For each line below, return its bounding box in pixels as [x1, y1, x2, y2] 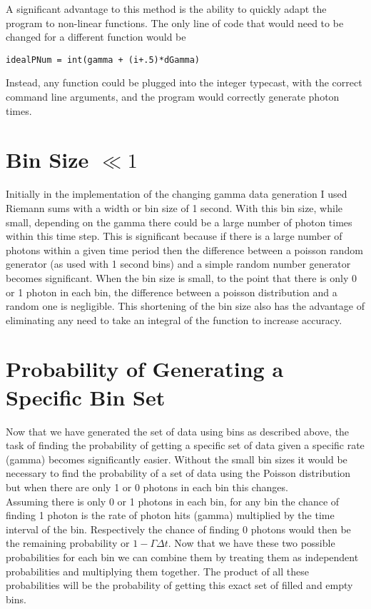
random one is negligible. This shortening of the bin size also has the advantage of [6, 298, 365, 313]
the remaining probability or [6, 535, 130, 550]
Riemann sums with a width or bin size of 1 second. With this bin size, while [6, 200, 343, 215]
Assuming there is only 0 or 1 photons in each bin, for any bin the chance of [6, 493, 340, 508]
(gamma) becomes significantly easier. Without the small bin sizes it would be [6, 451, 347, 466]
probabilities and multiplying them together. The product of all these [6, 563, 309, 578]
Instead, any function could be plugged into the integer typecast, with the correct [6, 75, 362, 90]
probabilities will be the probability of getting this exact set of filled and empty [6, 578, 353, 593]
